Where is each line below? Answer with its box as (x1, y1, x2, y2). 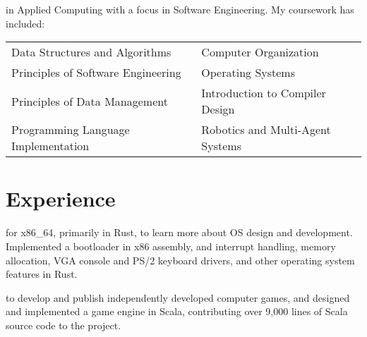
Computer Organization (201, 44, 319, 61)
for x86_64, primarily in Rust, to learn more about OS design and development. (6, 225, 353, 240)
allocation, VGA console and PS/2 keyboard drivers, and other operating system (6, 252, 355, 267)
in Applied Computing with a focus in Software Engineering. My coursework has (6, 2, 354, 16)
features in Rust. (6, 266, 78, 281)
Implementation (11, 137, 90, 154)
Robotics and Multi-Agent (201, 121, 331, 138)
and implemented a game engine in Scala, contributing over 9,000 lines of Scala (6, 304, 348, 319)
